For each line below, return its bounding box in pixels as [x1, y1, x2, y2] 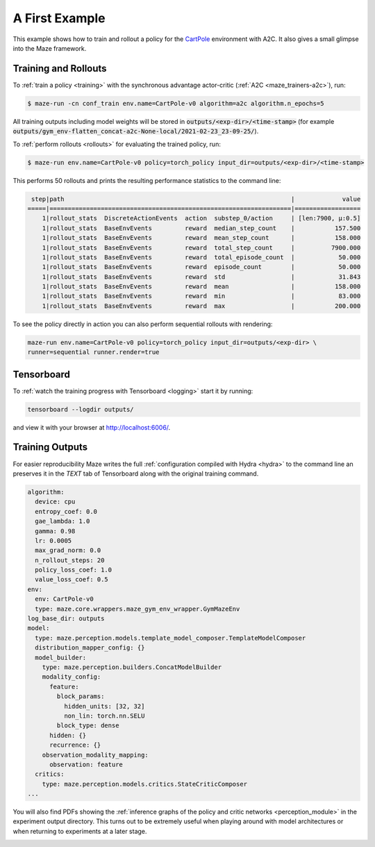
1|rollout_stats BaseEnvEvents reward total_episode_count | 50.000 [42, 253, 361, 261]
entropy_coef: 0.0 [35, 508, 97, 515]
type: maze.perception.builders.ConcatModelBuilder [42, 663, 222, 671]
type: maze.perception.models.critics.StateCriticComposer [42, 780, 248, 788]
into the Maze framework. [12, 44, 87, 52]
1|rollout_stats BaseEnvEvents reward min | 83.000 [42, 292, 361, 300]
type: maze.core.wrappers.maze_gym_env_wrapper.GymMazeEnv [35, 605, 240, 613]
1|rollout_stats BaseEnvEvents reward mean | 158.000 [42, 282, 361, 291]
